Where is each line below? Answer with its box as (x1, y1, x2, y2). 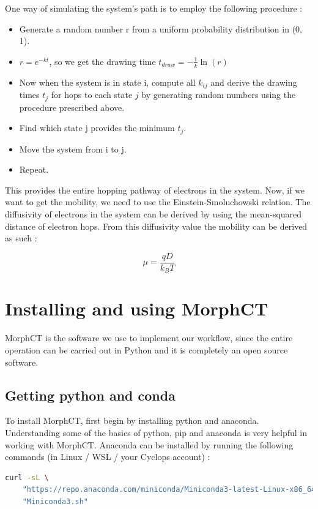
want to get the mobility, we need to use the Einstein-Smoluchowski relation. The (5, 195, 311, 208)
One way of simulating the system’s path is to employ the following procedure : (5, 2, 303, 14)
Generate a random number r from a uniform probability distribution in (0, (19, 22, 302, 35)
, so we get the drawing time (49, 55, 156, 67)
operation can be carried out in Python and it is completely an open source (5, 343, 288, 356)
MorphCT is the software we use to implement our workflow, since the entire (5, 331, 293, 344)
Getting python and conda (5, 385, 176, 404)
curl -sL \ (5, 473, 49, 482)
